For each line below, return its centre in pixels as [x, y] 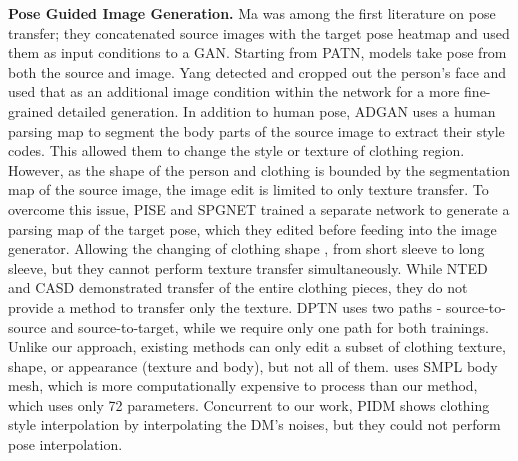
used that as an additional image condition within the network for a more [234, 91]
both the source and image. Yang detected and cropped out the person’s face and [257, 71]
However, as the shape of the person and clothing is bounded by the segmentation [259, 169]
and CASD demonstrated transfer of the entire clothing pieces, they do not [238, 287]
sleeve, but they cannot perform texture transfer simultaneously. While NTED [248, 267]
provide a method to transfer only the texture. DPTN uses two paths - [225, 306]
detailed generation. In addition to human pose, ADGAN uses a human [276, 110]
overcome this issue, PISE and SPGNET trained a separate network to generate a [259, 208]
